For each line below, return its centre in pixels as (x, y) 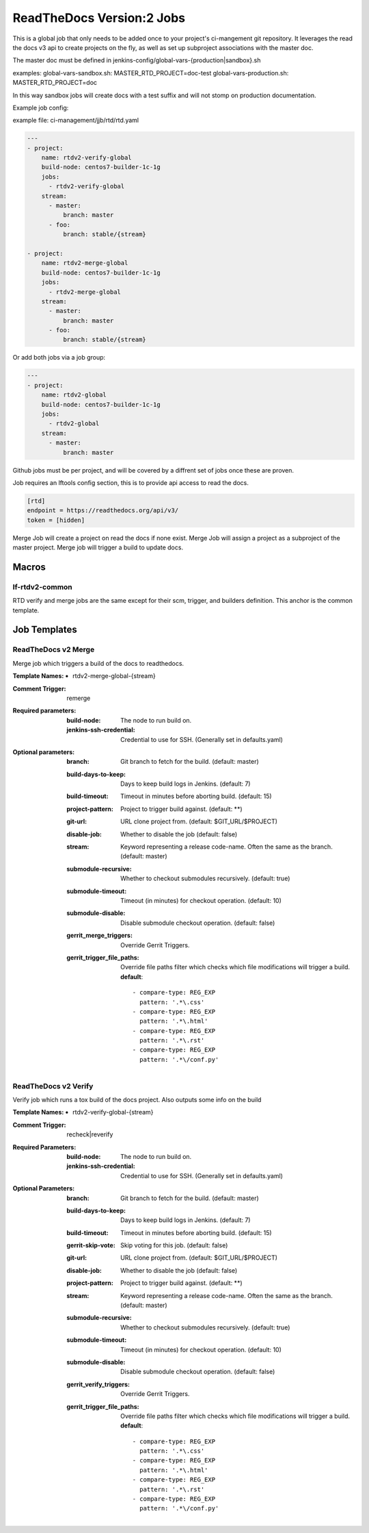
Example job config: (41, 108)
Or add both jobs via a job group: (59, 358)
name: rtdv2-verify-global (87, 158)
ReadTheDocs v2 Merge (54, 649)
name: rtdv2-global (74, 395)
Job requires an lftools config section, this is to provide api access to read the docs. (131, 482)
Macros (29, 567)
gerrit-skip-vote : (91, 1245)
